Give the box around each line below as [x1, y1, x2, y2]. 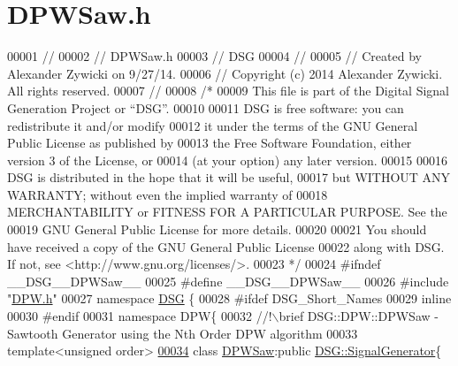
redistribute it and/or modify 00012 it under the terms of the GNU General [7, 116, 418, 134]
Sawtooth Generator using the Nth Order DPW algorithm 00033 [7, 324, 358, 342]
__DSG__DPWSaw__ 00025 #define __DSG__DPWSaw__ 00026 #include [7, 271, 449, 290]
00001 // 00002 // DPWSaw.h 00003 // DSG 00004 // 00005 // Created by [7, 47, 422, 65]
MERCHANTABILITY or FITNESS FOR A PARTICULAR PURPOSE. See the [7, 202, 447, 221]
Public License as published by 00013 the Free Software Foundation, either [7, 133, 412, 152]
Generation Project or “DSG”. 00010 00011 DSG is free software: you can [7, 98, 404, 117]
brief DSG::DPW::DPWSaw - [279, 307, 439, 325]
